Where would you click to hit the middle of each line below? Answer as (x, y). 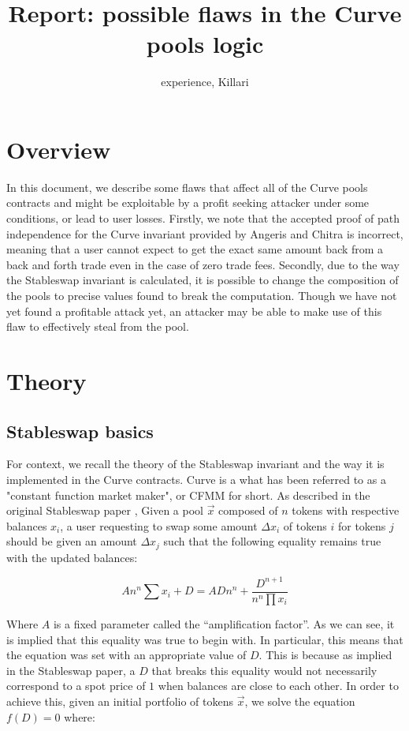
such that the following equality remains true (272, 541)
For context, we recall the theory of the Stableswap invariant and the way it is (195, 464)
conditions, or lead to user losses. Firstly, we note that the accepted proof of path (203, 218)
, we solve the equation (300, 701)
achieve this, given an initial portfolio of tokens (120, 701)
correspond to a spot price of (76, 686)
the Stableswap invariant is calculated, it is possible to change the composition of (203, 280)
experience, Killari (205, 82)
